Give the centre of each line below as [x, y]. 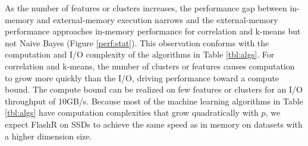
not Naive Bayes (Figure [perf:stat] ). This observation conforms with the [137, 42]
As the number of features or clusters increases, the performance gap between [146, 8]
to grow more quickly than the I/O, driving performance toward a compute [142, 77]
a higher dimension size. [48, 136]
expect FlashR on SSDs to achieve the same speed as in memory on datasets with [154, 124]
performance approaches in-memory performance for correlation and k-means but [153, 31]
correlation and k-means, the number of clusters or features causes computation [150, 66]
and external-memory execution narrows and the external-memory [158, 19]
